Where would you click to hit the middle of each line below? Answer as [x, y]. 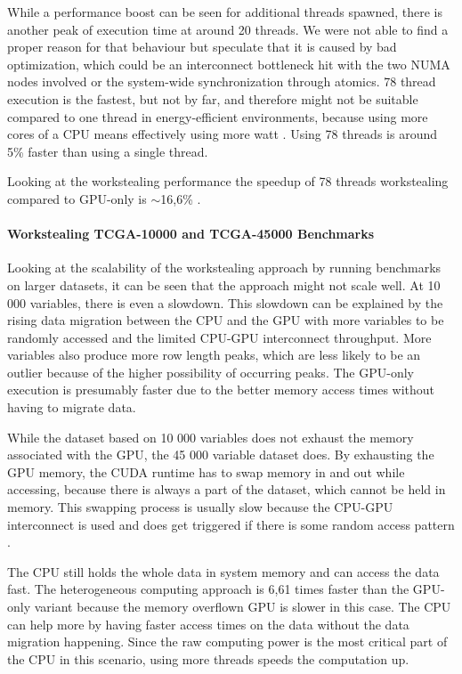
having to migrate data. [72, 407]
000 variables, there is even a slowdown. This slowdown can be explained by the [225, 302]
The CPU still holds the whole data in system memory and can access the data [223, 571]
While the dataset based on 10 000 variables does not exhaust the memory [211, 437]
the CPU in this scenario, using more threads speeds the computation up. [208, 658]
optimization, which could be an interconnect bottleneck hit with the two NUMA [229, 64]
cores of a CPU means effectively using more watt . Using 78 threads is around [222, 134]
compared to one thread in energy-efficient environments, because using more [218, 116]
